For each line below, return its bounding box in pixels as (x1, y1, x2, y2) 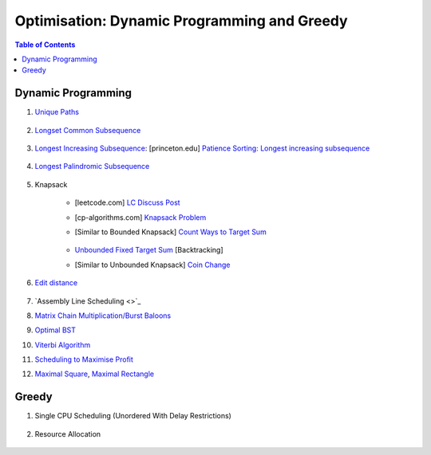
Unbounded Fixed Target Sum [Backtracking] (74, 245, 223, 255)
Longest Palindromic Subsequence (34, 162, 150, 171)
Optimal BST (34, 325, 76, 335)
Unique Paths (34, 108, 80, 117)
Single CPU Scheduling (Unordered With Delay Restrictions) (34, 411, 231, 421)
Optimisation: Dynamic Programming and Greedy (14, 12, 348, 29)
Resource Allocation (34, 429, 101, 438)
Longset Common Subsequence (34, 125, 141, 135)
